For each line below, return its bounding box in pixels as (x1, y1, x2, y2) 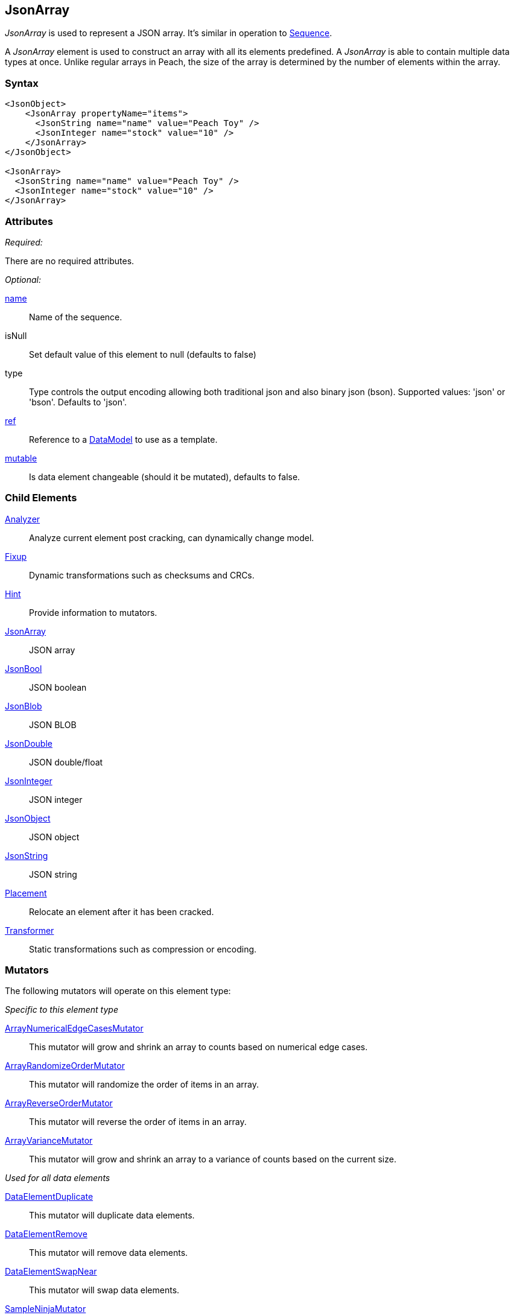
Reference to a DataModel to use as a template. (29, 434, 218, 445)
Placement (5, 887, 47, 898)
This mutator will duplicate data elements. (29, 1210, 195, 1221)
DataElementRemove (5, 1229, 87, 1240)
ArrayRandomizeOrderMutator (5, 1060, 125, 1071)
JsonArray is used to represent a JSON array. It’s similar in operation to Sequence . (5, 28, 332, 39)
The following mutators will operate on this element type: (5, 986, 231, 997)
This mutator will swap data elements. (29, 1285, 180, 1296)
